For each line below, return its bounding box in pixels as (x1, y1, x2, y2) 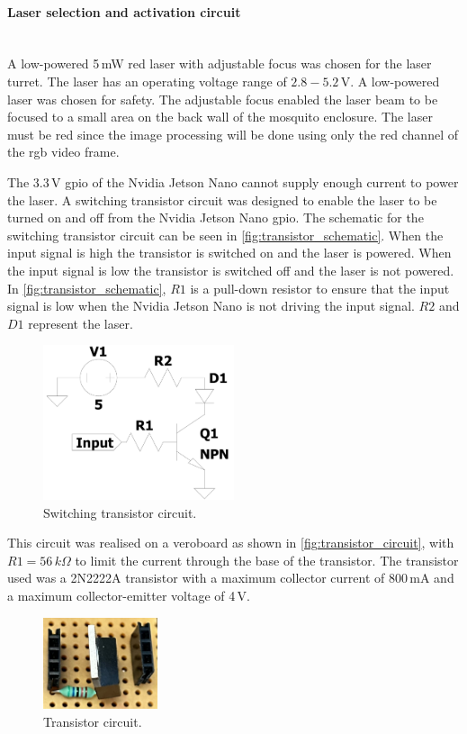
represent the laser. (28, 313, 133, 332)
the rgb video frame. (7, 142, 120, 161)
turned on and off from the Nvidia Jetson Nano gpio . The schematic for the (7, 208, 424, 227)
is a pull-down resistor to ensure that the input (190, 278, 450, 297)
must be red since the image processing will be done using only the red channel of (7, 124, 458, 143)
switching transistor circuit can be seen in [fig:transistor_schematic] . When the (7, 225, 444, 244)
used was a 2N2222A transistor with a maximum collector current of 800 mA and (7, 568, 454, 587)
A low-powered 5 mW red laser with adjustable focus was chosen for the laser (7, 54, 432, 73)
